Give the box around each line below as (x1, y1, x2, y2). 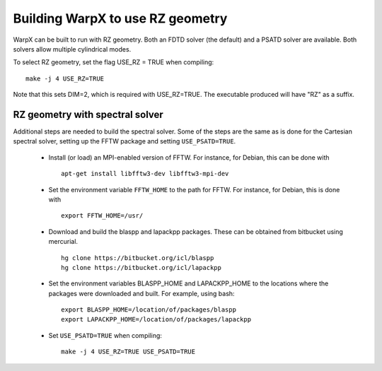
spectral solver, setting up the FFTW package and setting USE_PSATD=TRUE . (13, 137, 236, 146)
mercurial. (48, 237, 78, 246)
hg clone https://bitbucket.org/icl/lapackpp (61, 264, 222, 271)
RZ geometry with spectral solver (13, 108, 164, 120)
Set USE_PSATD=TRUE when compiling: (48, 331, 163, 339)
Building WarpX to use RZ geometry (13, 11, 228, 26)
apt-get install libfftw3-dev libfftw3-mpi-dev (61, 170, 229, 178)
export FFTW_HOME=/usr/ (61, 212, 144, 220)
